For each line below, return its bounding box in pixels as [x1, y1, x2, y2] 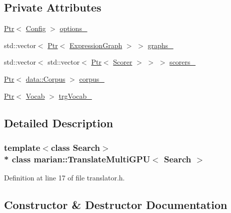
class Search [50, 141, 100, 153]
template [4, 141, 40, 153]
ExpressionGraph [69, 40, 122, 50]
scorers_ [169, 57, 196, 67]
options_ [59, 23, 87, 34]
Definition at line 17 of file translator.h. [4, 172, 125, 183]
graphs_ [147, 40, 173, 50]
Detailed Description [4, 115, 113, 130]
